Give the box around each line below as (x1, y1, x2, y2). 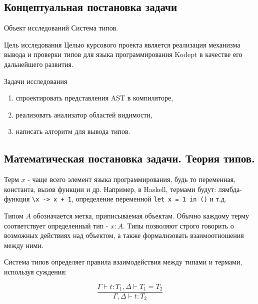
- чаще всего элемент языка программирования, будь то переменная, (27, 174, 236, 184)
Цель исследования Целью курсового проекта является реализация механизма (4, 39, 240, 49)
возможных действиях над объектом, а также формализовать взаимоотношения (4, 230, 244, 240)
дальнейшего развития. (4, 58, 73, 69)
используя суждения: (4, 266, 67, 276)
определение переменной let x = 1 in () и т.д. (75, 193, 226, 204)
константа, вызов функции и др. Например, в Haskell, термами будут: (4, 183, 216, 194)
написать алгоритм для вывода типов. (15, 126, 130, 136)
